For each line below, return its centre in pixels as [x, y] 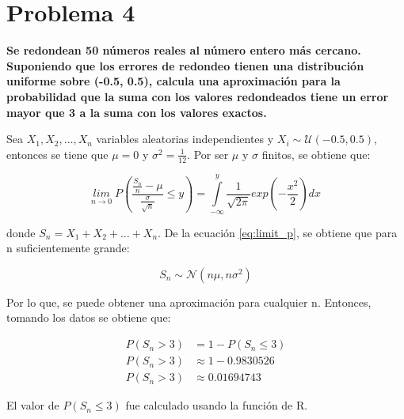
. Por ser [208, 154]
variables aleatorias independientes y [185, 139]
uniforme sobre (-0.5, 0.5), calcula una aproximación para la [173, 81]
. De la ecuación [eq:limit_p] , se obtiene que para [278, 232]
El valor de [33, 405]
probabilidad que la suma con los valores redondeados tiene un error [198, 96]
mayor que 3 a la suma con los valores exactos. [137, 112]
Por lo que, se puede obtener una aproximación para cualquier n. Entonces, [189, 302]
